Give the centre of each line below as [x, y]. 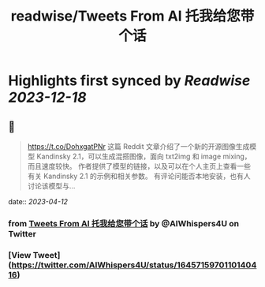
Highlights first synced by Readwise [129, 81]
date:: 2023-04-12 [38, 201]
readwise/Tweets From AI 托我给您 [125, 16]
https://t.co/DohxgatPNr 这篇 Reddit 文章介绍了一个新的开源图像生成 [138, 146]
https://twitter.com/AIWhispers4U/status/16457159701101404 [134, 265]
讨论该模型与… [51, 186]
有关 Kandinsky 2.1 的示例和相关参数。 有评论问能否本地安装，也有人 [139, 176]
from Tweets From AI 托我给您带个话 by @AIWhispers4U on [123, 223]
